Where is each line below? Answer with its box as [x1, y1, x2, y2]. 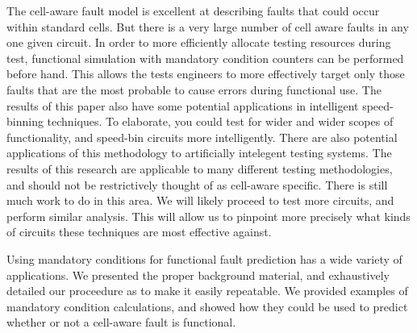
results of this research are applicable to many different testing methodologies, [6, 160, 393, 177]
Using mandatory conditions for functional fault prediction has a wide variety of [6, 250, 402, 267]
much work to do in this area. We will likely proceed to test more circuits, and [6, 192, 394, 209]
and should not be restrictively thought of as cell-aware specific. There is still [6, 176, 388, 193]
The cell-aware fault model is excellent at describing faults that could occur [6, 2, 380, 19]
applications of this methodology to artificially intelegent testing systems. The [6, 144, 392, 161]
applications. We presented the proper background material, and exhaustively [6, 266, 390, 283]
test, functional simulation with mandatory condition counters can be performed [6, 49, 404, 66]
